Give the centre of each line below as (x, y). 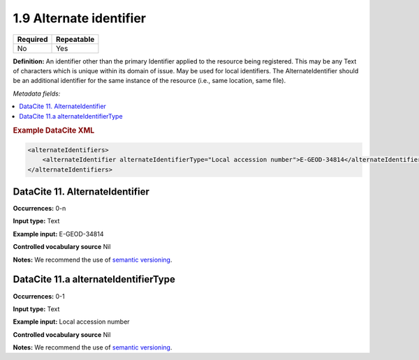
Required (32, 39)
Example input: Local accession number (71, 322)
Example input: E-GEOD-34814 (58, 234)
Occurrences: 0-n (39, 209)
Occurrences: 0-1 (39, 296)
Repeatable (75, 39)
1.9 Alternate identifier (80, 18)
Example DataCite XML (54, 130)
